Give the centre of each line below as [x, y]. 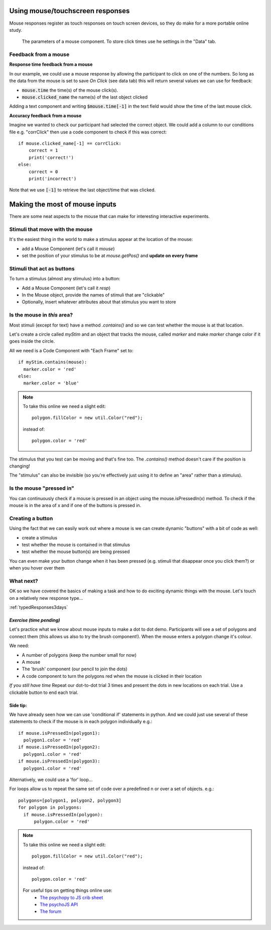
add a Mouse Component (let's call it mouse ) [68, 249]
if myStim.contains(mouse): [53, 362]
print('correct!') [51, 158]
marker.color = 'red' [50, 369]
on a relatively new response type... [46, 598]
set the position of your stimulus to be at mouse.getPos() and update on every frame [110, 256]
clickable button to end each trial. [44, 692]
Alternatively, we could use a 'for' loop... [51, 780]
